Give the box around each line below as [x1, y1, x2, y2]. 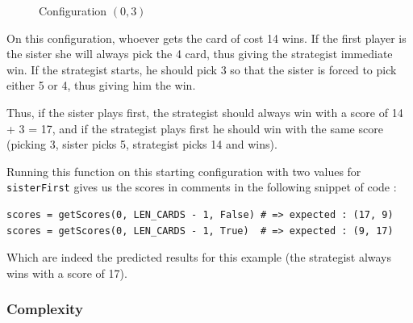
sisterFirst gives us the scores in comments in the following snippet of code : [6, 178, 397, 195]
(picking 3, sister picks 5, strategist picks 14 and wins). [6, 136, 277, 153]
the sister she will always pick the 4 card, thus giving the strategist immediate [6, 45, 393, 62]
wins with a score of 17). [6, 264, 127, 281]
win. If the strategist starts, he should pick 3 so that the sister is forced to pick [6, 61, 397, 78]
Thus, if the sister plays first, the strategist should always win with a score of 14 [6, 103, 403, 120]
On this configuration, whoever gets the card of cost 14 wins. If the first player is [6, 29, 407, 46]
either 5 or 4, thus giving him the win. [6, 77, 196, 94]
